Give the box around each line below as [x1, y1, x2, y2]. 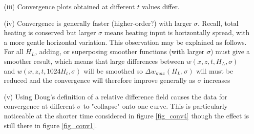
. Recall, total [197, 18, 239, 28]
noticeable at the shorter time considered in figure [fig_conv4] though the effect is [4, 110, 249, 120]
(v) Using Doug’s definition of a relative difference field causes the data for [4, 91, 228, 101]
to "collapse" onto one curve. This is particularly [83, 101, 228, 111]
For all [4, 46, 23, 57]
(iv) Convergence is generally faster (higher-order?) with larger [4, 18, 192, 28]
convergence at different [4, 101, 75, 111]
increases [203, 75, 230, 85]
